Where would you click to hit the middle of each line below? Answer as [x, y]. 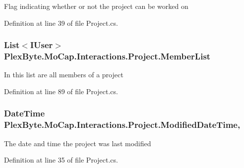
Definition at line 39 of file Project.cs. [61, 23]
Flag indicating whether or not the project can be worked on [96, 6]
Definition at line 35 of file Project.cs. [61, 160]
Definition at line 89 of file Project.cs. [61, 91]
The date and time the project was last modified [78, 143]
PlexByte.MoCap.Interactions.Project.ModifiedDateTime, [122, 125]
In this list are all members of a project [64, 75]
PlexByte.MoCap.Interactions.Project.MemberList [107, 56]
